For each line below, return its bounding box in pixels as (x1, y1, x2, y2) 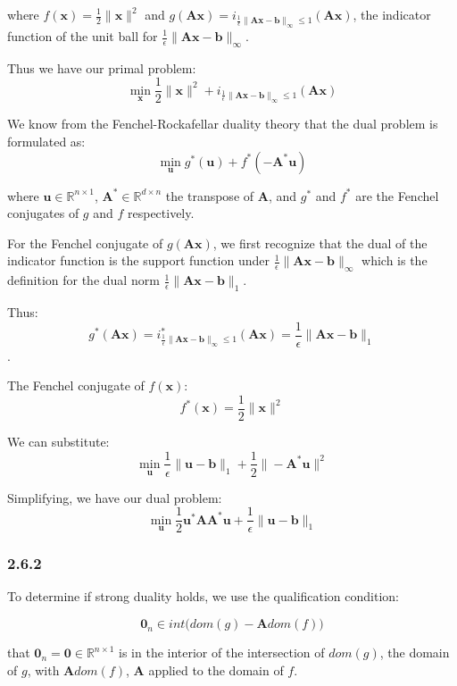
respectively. (127, 204, 195, 222)
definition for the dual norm (7, 271, 160, 289)
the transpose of (165, 186, 254, 205)
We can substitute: (7, 431, 110, 450)
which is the (361, 251, 428, 270)
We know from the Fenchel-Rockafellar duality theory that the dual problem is (7, 114, 438, 133)
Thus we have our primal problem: (7, 58, 196, 77)
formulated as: (7, 132, 86, 151)
